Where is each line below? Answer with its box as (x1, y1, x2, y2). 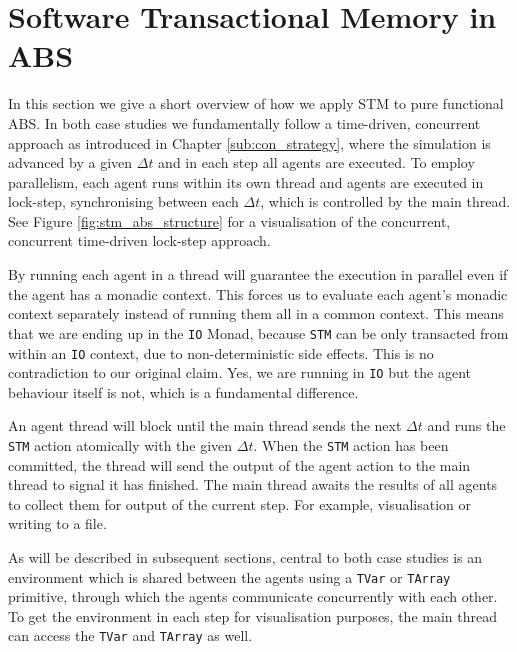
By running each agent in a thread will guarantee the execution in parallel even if (8, 264, 508, 285)
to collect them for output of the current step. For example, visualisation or (8, 493, 472, 514)
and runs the (427, 415, 506, 436)
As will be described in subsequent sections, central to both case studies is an (8, 547, 483, 568)
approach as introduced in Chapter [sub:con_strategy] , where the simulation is (8, 132, 491, 153)
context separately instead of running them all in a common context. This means (8, 303, 504, 324)
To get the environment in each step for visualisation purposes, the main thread (8, 605, 497, 626)
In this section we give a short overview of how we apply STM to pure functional (8, 93, 504, 114)
